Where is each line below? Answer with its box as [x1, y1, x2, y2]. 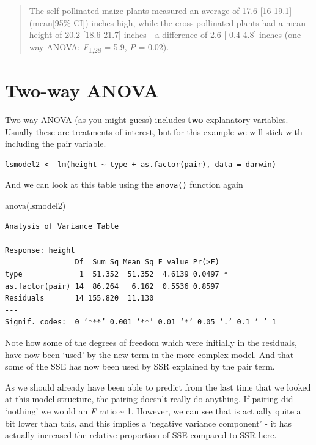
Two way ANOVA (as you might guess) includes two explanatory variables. [5, 113, 288, 126]
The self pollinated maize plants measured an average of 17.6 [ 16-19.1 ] [29, 4, 292, 17]
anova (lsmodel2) [5, 199, 66, 212]
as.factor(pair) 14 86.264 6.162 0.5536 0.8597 [5, 282, 219, 291]
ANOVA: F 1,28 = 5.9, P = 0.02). [46, 40, 169, 54]
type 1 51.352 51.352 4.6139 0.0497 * [5, 270, 229, 279]
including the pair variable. [5, 137, 106, 150]
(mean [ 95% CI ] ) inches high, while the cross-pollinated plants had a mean [29, 16, 306, 29]
